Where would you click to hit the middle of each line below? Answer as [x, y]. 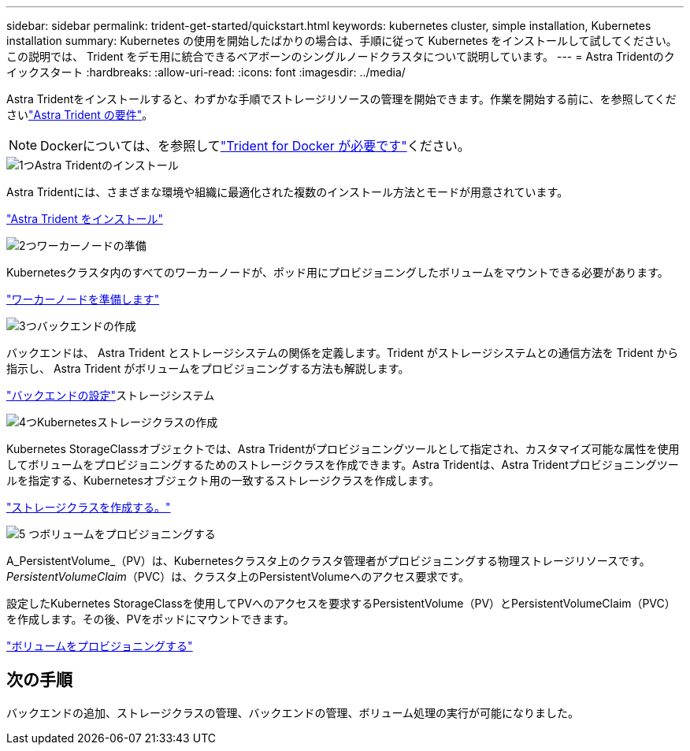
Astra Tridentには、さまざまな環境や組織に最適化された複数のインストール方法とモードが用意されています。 [287, 192]
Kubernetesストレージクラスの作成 [128, 422]
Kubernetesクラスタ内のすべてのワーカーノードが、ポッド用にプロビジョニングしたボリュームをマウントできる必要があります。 [338, 272]
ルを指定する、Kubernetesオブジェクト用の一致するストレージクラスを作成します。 [223, 480]
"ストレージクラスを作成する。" [89, 507]
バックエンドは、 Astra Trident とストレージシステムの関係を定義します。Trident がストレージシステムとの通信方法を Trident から [343, 353]
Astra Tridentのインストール [106, 165]
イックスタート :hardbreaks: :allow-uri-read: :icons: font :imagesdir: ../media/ [206, 72]
